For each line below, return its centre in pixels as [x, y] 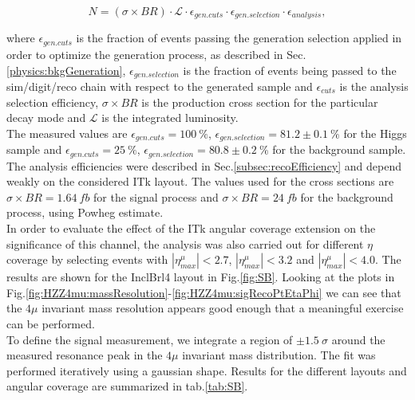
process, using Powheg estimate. [85, 212]
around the [358, 339]
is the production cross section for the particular [260, 102]
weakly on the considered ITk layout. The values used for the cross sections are [200, 181]
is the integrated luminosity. [170, 118]
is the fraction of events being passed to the [290, 70]
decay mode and [46, 118]
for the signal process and [156, 196]
